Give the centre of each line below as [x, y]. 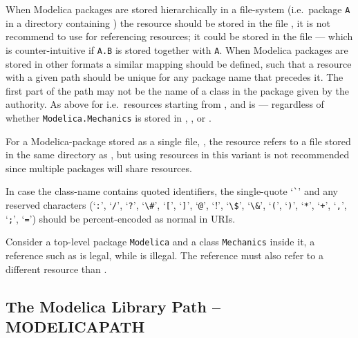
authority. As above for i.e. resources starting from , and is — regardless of [165, 104]
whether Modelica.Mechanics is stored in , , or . [109, 117]
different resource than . [56, 269]
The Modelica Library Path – [113, 306]
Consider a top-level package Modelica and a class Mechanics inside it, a [160, 242]
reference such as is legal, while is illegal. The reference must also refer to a [164, 255]
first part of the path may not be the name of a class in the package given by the [177, 90]
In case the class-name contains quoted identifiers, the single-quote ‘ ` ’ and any [172, 191]
